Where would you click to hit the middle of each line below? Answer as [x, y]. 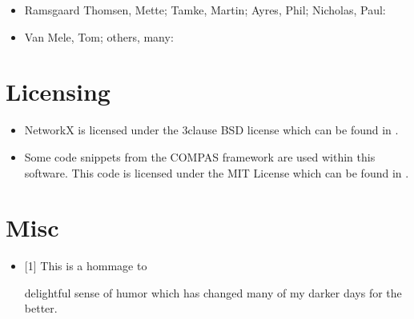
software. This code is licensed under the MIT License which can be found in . [217, 172]
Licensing [58, 92]
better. [41, 308]
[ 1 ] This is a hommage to [86, 266]
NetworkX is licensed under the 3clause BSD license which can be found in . [211, 130]
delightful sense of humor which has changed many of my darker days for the [213, 292]
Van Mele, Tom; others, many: [99, 36]
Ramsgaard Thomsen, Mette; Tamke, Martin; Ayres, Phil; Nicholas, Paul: [205, 10]
